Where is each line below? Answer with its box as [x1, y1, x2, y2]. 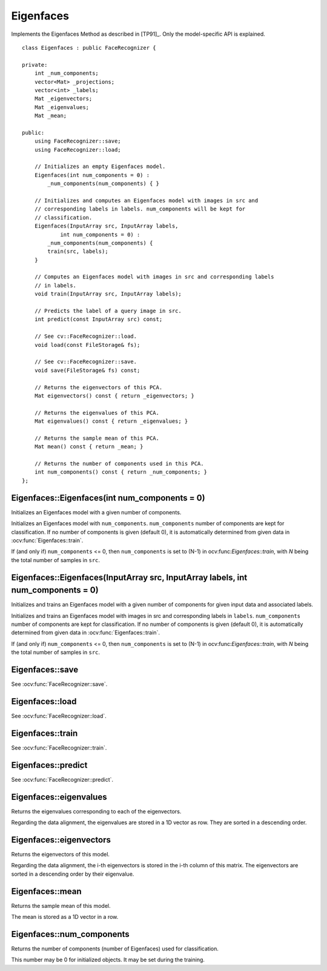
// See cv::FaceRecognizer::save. [34, 358, 137, 365]
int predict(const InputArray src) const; [34, 316, 163, 323]
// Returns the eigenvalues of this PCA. [34, 409, 160, 416]
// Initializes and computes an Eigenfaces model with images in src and [34, 197, 259, 204]
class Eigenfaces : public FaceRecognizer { [22, 44, 157, 51]
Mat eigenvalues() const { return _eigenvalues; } [34, 418, 188, 425]
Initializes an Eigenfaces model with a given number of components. [11, 508, 182, 516]
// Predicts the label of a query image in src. [34, 307, 182, 315]
